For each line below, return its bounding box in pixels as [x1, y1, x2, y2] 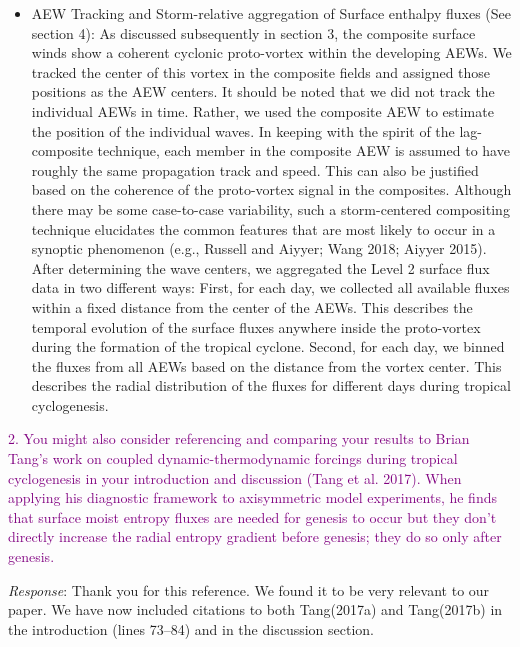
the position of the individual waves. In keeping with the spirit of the [31, 120, 455, 141]
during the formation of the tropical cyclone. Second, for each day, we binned [31, 336, 505, 357]
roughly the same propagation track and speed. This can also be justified [31, 159, 479, 180]
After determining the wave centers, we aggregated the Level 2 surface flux [31, 257, 490, 278]
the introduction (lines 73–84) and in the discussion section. [8, 618, 375, 639]
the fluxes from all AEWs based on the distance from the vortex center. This [31, 355, 502, 376]
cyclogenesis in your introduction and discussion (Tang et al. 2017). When [8, 467, 462, 488]
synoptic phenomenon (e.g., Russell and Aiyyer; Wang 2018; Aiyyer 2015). [31, 238, 487, 259]
